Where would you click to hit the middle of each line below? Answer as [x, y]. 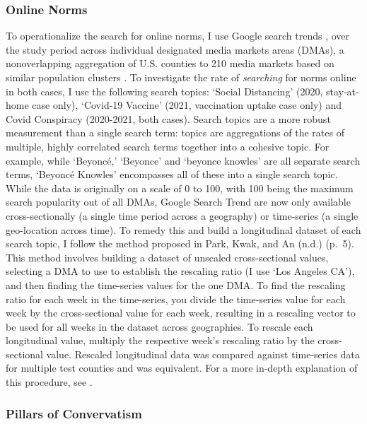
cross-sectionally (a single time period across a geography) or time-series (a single [182, 215]
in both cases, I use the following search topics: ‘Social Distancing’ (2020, [164, 91]
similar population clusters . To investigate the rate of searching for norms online [181, 77]
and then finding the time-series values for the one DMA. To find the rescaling [176, 284]
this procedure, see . [49, 382]
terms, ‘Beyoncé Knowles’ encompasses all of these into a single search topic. [172, 174]
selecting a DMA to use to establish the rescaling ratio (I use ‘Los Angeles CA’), [180, 271]
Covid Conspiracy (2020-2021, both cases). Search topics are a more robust [168, 118]
